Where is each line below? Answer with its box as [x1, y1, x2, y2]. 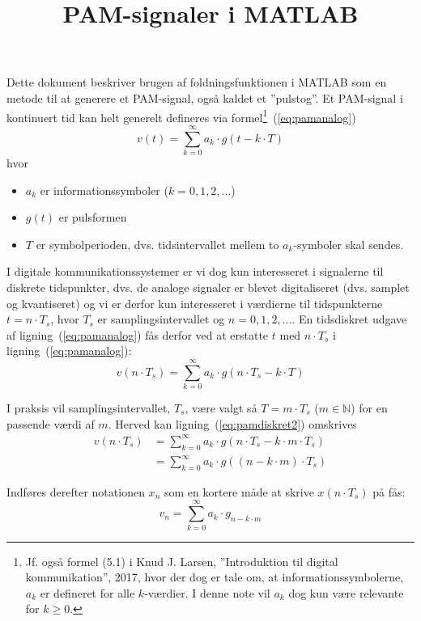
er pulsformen [58, 209, 127, 226]
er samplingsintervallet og [97, 310, 225, 327]
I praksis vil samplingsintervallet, [6, 399, 171, 416]
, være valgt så [185, 399, 257, 416]
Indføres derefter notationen [6, 483, 145, 500]
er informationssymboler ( [40, 181, 168, 198]
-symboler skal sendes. [293, 235, 404, 252]
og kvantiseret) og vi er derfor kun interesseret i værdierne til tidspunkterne [6, 294, 383, 311]
